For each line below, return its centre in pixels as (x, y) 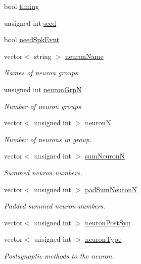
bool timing (22, 6)
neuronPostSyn (108, 222)
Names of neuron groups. (42, 73)
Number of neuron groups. (44, 106)
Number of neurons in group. (48, 139)
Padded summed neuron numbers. (55, 206)
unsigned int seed (30, 23)
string (43, 56)
